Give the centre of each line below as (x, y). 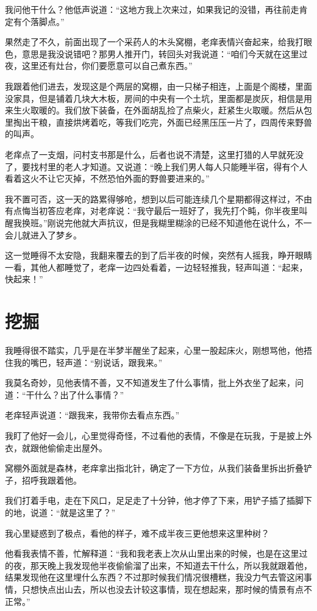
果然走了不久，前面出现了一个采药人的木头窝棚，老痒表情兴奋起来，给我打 (154, 42)
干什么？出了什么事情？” (75, 394)
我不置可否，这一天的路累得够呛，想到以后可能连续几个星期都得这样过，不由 (158, 198)
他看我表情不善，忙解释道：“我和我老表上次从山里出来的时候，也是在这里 (152, 553)
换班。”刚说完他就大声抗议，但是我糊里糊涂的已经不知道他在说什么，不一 (167, 222)
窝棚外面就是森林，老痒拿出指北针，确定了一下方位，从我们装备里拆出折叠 (154, 468)
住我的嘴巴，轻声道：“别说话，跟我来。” (84, 362)
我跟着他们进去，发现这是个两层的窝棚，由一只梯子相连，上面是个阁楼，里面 (158, 86)
